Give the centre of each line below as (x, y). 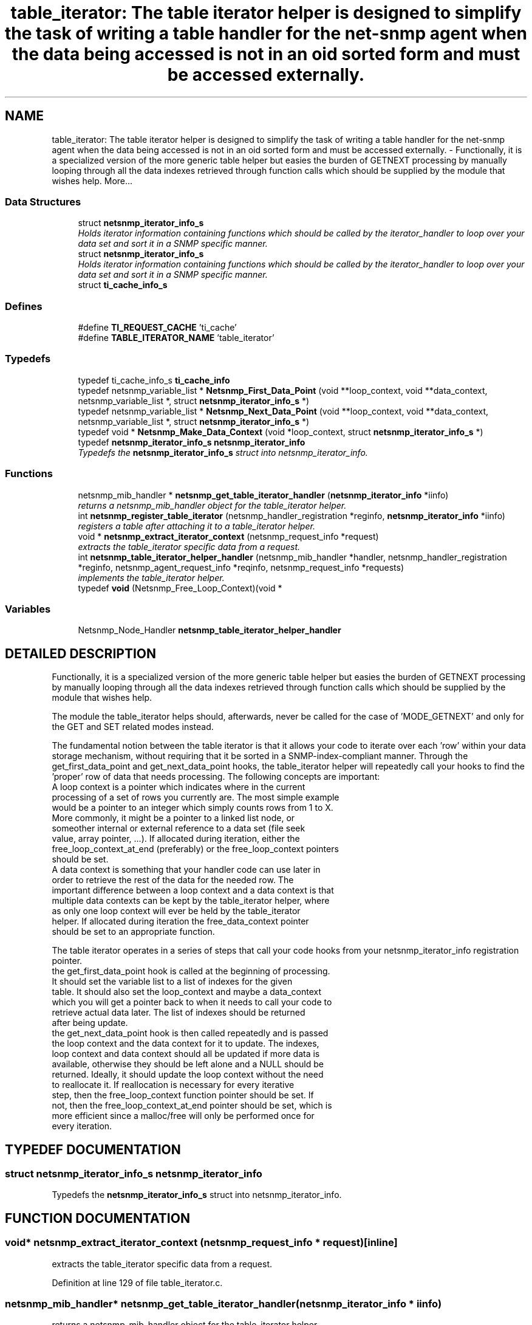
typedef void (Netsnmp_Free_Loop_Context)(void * (180, 588)
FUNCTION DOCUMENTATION (97, 1218)
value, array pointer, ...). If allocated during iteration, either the (176, 839)
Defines (24, 306)
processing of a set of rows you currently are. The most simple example (196, 797)
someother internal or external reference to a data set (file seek (179, 828)
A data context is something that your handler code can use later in (186, 870)
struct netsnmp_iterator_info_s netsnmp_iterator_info (134, 1174)
